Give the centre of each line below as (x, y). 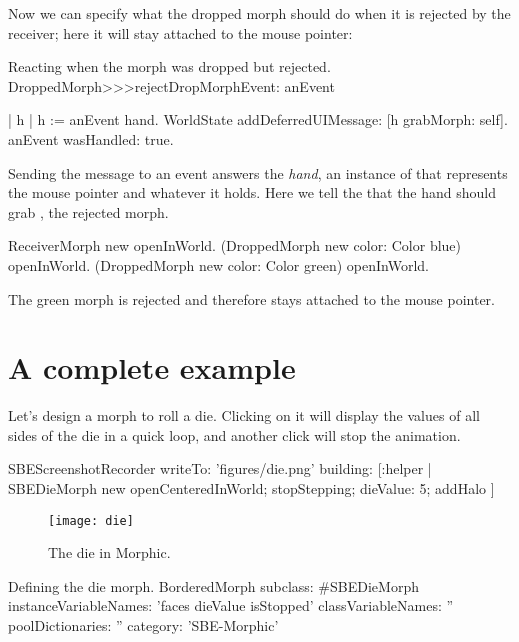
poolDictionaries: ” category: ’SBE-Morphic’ (143, 625)
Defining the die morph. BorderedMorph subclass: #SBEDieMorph (213, 585)
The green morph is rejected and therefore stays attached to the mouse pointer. (252, 298)
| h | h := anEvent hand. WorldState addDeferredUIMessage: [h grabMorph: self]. (258, 119)
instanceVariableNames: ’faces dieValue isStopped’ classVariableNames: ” (231, 605)
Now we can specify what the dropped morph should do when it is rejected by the (259, 13)
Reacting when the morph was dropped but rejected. (169, 66)
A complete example (152, 367)
